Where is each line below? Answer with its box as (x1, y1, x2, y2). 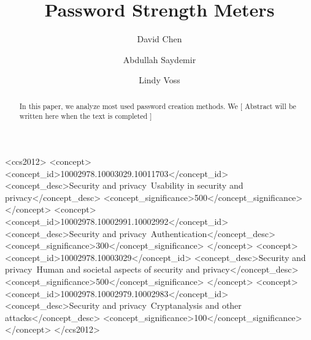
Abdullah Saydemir (123, 53, 196, 66)
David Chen (137, 32, 182, 45)
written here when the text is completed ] (19, 111, 152, 121)
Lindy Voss (139, 74, 180, 86)
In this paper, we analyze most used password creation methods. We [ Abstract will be (19, 100, 296, 111)
